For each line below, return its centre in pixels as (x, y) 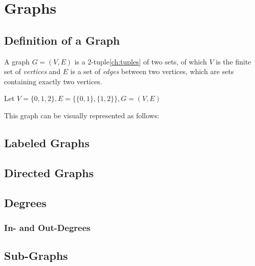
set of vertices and (32, 71)
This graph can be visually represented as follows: (82, 115)
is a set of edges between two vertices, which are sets (152, 71)
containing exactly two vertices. (53, 81)
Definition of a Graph (62, 40)
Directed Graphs (49, 172)
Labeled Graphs (47, 142)
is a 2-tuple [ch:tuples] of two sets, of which (141, 61)
